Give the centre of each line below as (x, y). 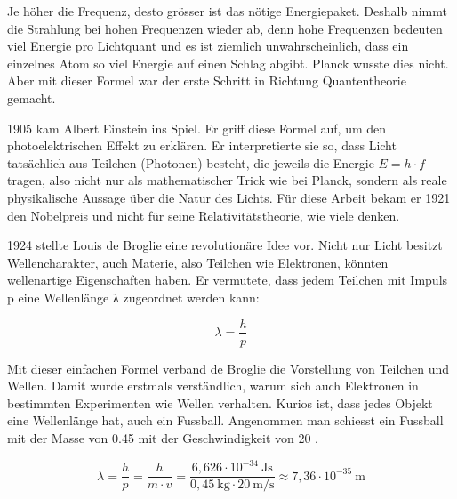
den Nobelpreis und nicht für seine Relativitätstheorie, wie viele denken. (204, 215)
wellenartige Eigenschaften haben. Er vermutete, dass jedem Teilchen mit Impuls (228, 280)
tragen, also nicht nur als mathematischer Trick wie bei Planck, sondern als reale (227, 180)
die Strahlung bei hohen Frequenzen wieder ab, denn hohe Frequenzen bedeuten (225, 28)
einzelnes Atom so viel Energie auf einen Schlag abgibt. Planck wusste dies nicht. (228, 63)
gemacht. (32, 97)
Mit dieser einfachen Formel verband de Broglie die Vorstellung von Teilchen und (228, 368)
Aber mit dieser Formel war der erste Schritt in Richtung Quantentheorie (207, 80)
